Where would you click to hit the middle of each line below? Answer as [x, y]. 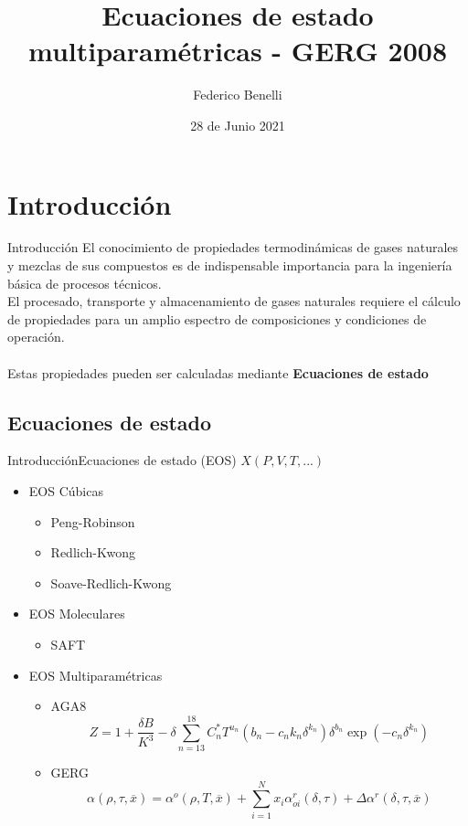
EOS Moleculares [77, 614]
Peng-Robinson [93, 521]
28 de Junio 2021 [238, 125]
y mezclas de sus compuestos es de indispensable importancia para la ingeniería [230, 265]
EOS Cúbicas [66, 490]
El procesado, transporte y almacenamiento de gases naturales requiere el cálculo [234, 301]
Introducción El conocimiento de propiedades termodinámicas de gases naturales [233, 247]
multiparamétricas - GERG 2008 [238, 51]
